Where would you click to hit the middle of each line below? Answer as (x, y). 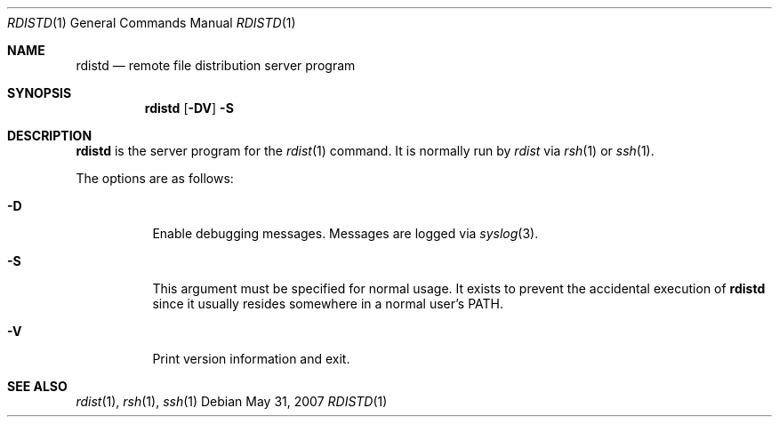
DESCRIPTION (50, 136)
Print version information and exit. (251, 359)
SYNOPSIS (40, 93)
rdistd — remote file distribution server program (216, 65)
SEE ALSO (37, 386)
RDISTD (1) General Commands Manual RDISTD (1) (152, 23)
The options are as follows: (155, 178)
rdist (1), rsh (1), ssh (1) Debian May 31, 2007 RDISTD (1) (232, 401)
